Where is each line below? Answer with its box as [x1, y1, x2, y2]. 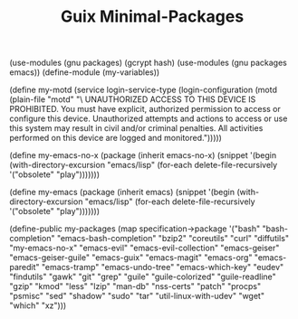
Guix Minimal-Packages [60, 6, 245, 27]
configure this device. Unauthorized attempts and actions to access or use [9, 113, 288, 124]
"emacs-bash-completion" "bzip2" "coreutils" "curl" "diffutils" [56, 233, 290, 244]
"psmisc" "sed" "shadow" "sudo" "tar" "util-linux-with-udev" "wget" [9, 291, 265, 302]
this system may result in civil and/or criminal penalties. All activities [9, 123, 264, 134]
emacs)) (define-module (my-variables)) [9, 67, 160, 78]
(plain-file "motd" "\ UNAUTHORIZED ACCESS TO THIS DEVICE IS [9, 94, 256, 105]
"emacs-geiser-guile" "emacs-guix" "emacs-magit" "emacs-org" [9, 252, 253, 263]
